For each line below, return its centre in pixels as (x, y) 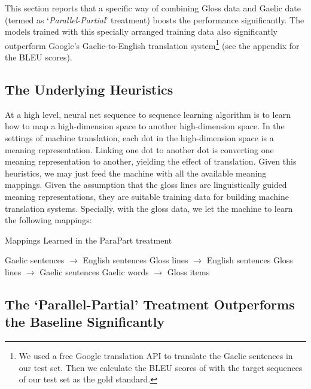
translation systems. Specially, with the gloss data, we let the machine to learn (149, 208)
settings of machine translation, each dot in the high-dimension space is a (139, 138)
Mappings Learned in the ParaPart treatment (89, 240)
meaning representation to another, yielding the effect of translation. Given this (151, 161)
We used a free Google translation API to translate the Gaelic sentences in (156, 356)
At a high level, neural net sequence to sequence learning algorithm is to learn (148, 114)
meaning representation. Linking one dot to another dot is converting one (139, 149)
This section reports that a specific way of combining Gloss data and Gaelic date (153, 8)
